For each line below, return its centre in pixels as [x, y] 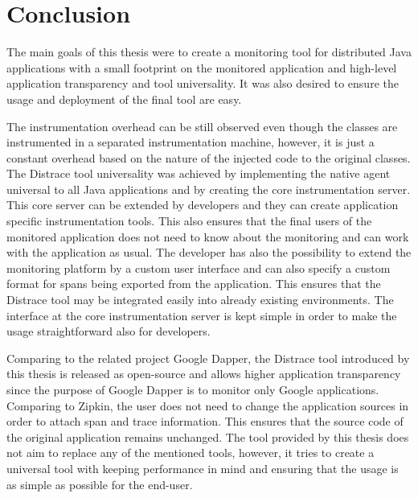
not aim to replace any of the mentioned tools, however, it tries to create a [191, 453]
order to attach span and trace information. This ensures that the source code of [205, 421]
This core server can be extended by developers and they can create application [203, 205]
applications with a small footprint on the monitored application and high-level [202, 67]
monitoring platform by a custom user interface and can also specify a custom [199, 268]
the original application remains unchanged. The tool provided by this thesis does [208, 436]
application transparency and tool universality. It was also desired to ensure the [203, 83]
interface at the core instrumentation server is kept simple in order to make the [202, 315]
